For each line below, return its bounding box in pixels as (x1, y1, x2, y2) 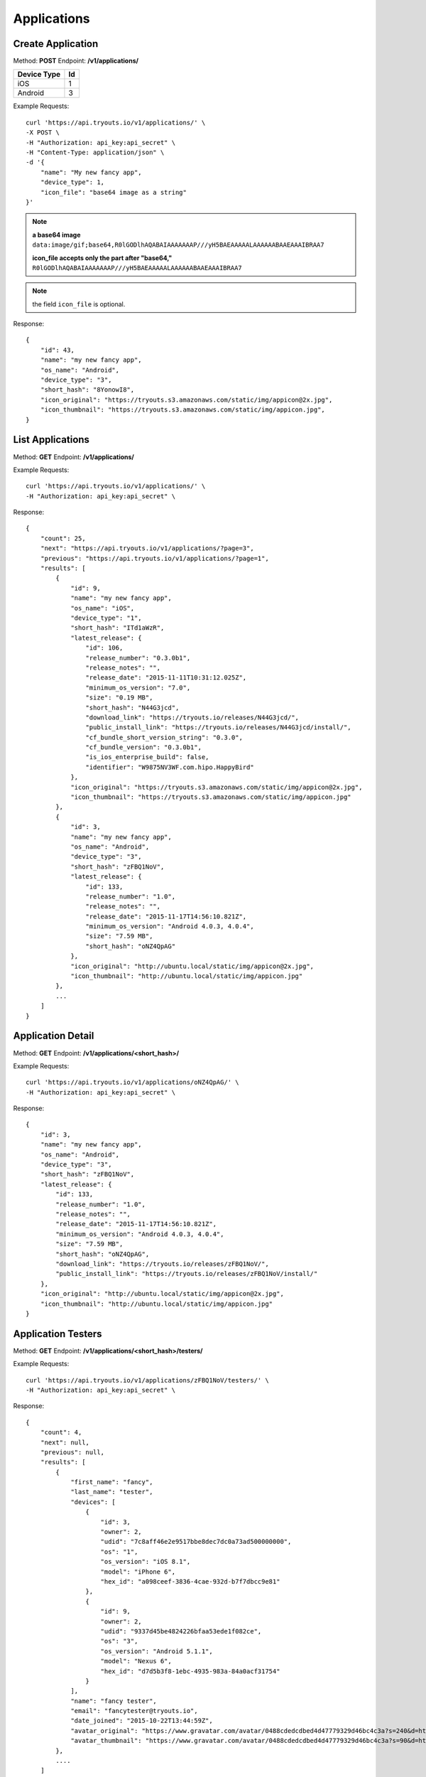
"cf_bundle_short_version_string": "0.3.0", (85, 733, 243, 741)
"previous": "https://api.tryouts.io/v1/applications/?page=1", (40, 554, 269, 562)
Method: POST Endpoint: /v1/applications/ (13, 57, 138, 65)
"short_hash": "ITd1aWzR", (70, 624, 165, 632)
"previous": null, (40, 1448, 105, 1456)
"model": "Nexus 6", (100, 1657, 172, 1665)
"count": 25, (40, 534, 86, 542)
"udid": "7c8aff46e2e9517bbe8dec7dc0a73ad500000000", (100, 1537, 292, 1546)
